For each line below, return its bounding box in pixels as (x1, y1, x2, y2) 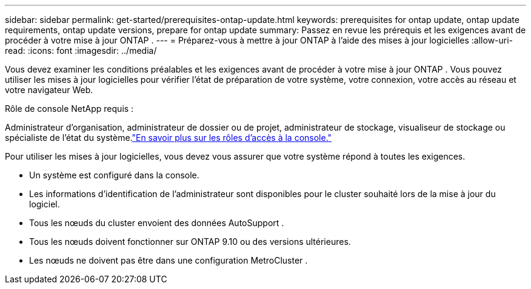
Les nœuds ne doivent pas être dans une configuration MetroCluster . (29, 255, 308, 265)
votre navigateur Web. (5, 85, 93, 95)
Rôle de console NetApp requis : (5, 103, 134, 114)
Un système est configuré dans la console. (29, 170, 199, 180)
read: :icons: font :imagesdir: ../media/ (5, 45, 157, 56)
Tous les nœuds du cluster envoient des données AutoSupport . (29, 218, 284, 228)
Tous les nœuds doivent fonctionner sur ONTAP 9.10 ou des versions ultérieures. (29, 236, 351, 247)
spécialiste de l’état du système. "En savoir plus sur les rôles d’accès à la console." (5, 132, 332, 143)
